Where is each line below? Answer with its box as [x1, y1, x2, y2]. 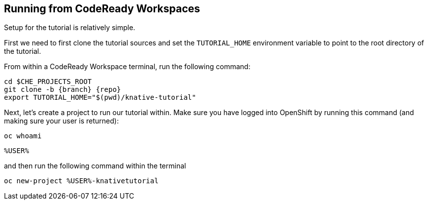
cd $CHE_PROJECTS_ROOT [4, 78, 92, 86]
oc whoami [4, 132, 42, 140]
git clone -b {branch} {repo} [4, 85, 121, 94]
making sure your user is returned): [4, 117, 119, 125]
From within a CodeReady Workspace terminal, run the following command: [4, 62, 251, 71]
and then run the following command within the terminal [4, 162, 186, 170]
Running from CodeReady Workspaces [4, 2, 200, 15]
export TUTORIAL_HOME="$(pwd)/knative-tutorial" [4, 93, 196, 102]
